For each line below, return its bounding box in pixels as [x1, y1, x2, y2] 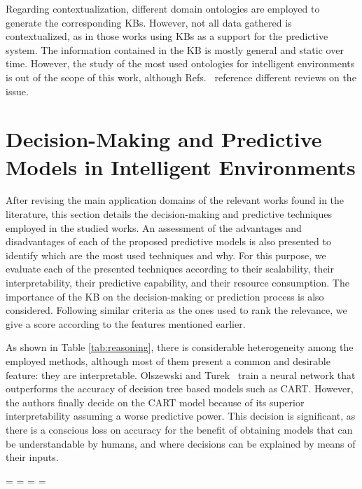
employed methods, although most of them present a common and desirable [6, 354, 330, 368]
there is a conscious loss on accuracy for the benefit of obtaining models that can [6, 422, 353, 436]
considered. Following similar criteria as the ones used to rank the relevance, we [6, 303, 347, 317]
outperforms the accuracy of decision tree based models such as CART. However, [6, 381, 354, 396]
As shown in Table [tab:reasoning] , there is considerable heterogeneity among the [6, 340, 354, 354]
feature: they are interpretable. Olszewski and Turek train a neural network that [6, 367, 356, 382]
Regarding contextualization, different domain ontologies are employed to [6, 1, 320, 15]
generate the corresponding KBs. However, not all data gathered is [6, 15, 292, 29]
